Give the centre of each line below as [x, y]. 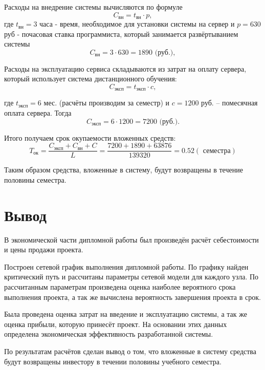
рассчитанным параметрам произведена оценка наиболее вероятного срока [120, 287]
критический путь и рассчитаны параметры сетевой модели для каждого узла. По [131, 277]
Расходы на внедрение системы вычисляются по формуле [93, 7]
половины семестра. [35, 179]
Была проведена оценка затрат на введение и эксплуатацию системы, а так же [126, 314]
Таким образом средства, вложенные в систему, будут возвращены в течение [124, 170]
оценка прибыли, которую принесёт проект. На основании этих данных [116, 324]
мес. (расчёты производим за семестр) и [107, 103]
